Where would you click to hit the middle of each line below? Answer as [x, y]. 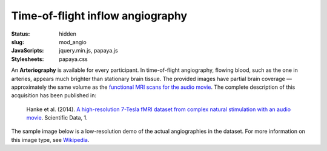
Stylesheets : [28, 59]
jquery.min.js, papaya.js [88, 51]
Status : [21, 34]
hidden [68, 34]
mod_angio [73, 42]
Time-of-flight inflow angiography [99, 16]
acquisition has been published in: [54, 95]
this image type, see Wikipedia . [50, 140]
